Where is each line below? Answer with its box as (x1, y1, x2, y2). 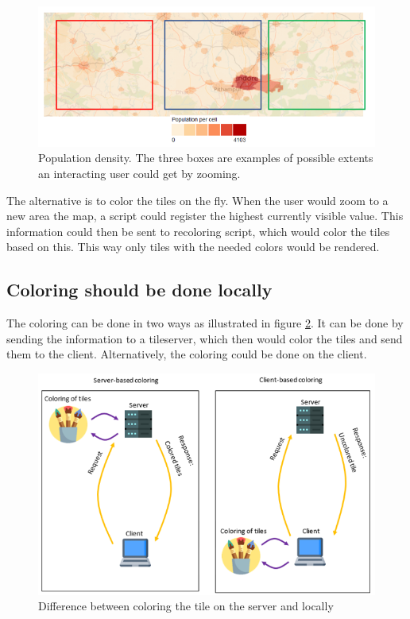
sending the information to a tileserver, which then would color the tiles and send (6, 330, 403, 346)
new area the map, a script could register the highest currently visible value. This (6, 207, 404, 224)
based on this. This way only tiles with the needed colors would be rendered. (6, 238, 380, 255)
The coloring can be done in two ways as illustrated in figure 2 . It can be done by (6, 315, 404, 331)
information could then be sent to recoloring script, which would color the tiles (6, 222, 390, 239)
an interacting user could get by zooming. (38, 165, 241, 182)
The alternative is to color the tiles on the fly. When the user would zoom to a (6, 192, 389, 208)
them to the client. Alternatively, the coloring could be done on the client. (6, 346, 367, 362)
